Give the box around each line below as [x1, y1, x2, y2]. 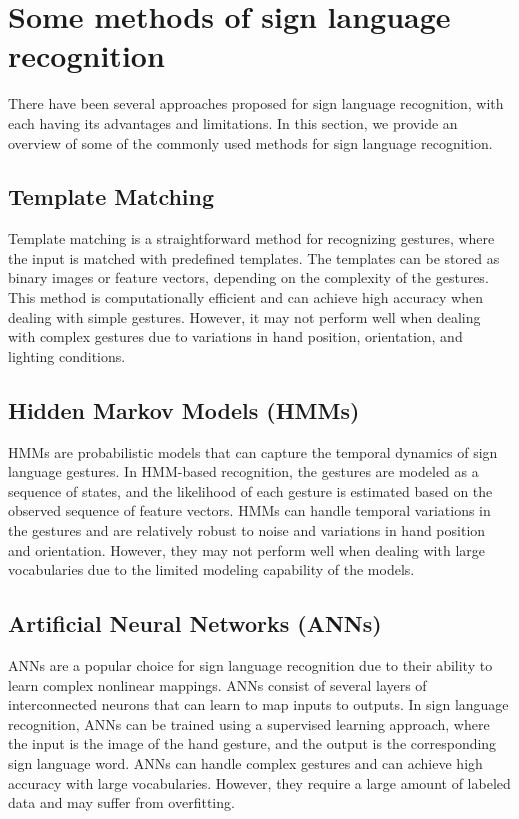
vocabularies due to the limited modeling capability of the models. [8, 559, 415, 580]
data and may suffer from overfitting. [8, 792, 235, 813]
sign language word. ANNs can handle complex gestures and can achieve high [8, 752, 483, 773]
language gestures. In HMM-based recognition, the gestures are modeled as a [8, 461, 479, 482]
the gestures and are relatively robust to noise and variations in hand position [8, 520, 486, 541]
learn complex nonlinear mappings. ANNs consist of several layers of [8, 674, 427, 695]
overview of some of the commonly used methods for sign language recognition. [8, 132, 493, 153]
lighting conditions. [8, 345, 126, 366]
